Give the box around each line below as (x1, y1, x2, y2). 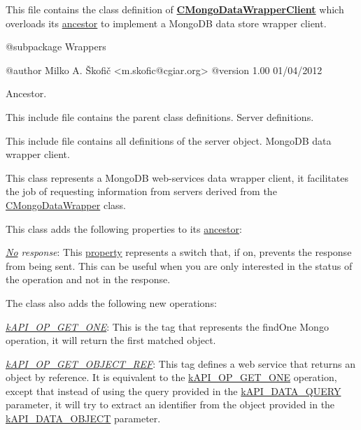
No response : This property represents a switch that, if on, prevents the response (6, 245, 352, 259)
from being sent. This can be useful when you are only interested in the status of (6, 258, 353, 273)
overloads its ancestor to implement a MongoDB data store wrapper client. (6, 15, 327, 30)
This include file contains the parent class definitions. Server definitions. (6, 109, 314, 124)
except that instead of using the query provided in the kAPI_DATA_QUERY (6, 383, 341, 398)
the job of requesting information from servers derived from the (6, 184, 277, 199)
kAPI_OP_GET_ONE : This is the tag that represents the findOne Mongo (6, 319, 329, 334)
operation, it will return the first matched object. (6, 333, 216, 347)
